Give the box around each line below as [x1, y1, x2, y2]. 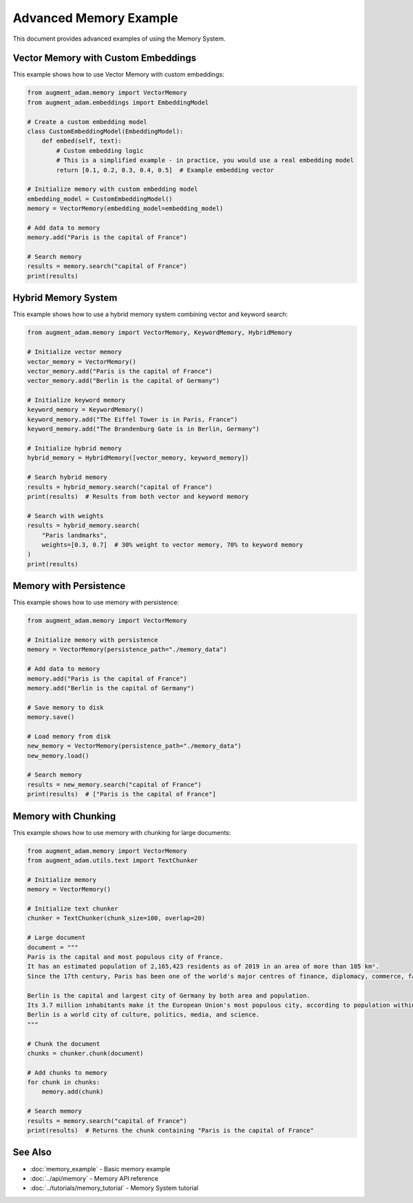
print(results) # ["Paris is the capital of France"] [27, 790, 216, 799]
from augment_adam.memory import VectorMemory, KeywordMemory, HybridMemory [27, 329, 293, 337]
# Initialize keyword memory [27, 396, 126, 404]
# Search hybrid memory [27, 473, 108, 482]
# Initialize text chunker [27, 905, 118, 913]
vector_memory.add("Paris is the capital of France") [27, 367, 213, 375]
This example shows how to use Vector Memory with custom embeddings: [12, 70, 224, 79]
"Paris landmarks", [41, 531, 108, 539]
